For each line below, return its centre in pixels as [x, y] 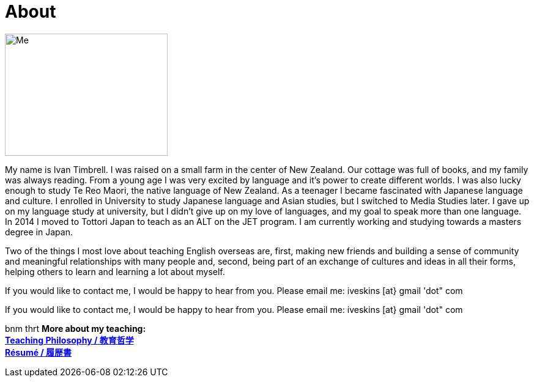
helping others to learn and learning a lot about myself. [115, 271]
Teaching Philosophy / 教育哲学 [69, 340]
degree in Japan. [39, 232]
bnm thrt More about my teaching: [76, 328]
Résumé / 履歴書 [39, 352]
